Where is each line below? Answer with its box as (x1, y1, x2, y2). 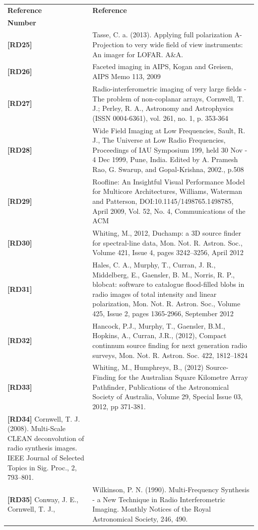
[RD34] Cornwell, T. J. (7, 413, 80, 424)
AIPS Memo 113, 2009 (92, 71, 161, 82)
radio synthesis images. (7, 442, 77, 453)
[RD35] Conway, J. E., (7, 494, 78, 504)
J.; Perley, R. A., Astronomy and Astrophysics (92, 103, 234, 113)
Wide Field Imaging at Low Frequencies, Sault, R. (92, 125, 246, 135)
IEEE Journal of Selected (7, 452, 84, 463)
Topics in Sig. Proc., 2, (7, 462, 77, 472)
